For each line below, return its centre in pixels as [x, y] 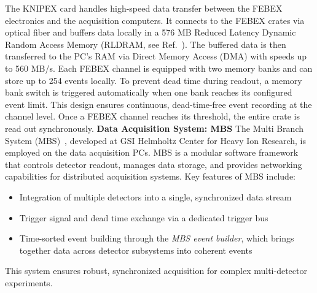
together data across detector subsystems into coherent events [136, 250]
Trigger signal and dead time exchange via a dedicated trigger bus [144, 217]
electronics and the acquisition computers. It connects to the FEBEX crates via [155, 20]
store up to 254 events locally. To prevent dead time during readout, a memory [154, 80]
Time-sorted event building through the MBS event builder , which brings [157, 238]
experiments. [29, 282]
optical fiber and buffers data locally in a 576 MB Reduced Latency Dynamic [151, 32]
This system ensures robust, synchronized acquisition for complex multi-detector [156, 271]
